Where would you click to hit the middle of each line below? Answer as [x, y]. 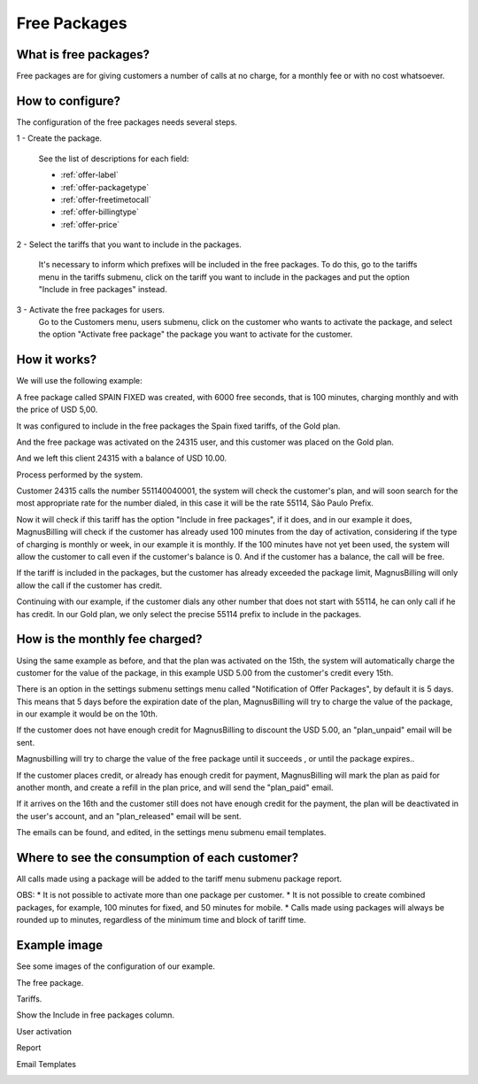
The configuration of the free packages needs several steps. [127, 122]
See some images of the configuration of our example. [116, 966]
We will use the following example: [79, 381]
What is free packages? [83, 54]
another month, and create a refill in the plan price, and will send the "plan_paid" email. [175, 787]
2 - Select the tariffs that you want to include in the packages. [129, 244]
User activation [44, 1031]
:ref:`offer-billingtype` [100, 212]
